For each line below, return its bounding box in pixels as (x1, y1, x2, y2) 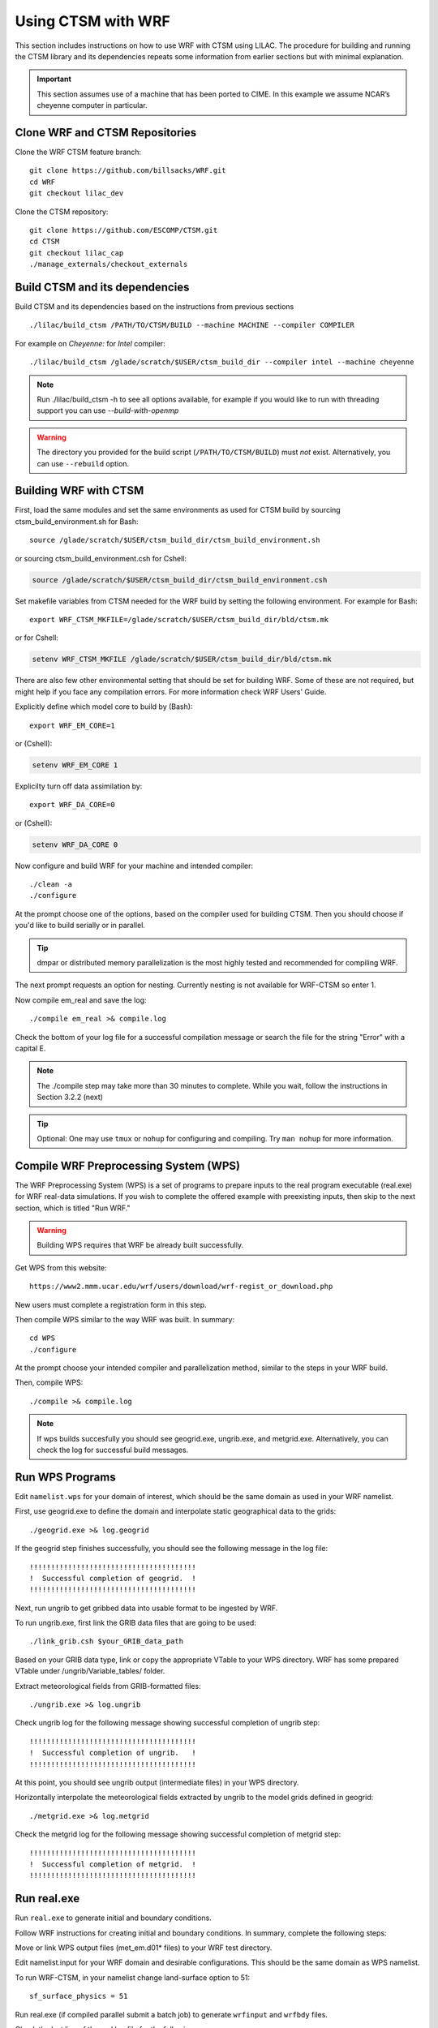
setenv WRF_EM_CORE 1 (32, 760, 118, 770)
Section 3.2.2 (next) (36, 1092, 103, 1102)
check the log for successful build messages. (36, 1445, 189, 1455)
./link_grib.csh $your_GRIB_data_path (29, 1637, 184, 1646)
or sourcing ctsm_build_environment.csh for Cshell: (15, 553, 187, 563)
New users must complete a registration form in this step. (15, 1300, 207, 1309)
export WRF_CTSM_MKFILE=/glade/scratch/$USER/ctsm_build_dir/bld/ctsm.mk (29, 615, 329, 624)
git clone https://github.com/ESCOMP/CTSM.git (29, 226, 218, 234)
